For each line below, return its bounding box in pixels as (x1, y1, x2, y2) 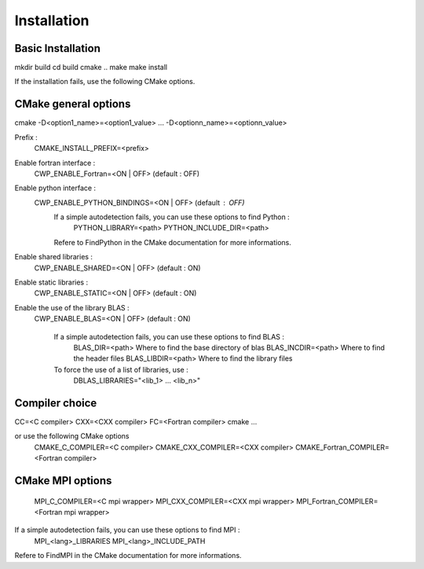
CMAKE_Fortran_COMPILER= (294, 442, 390, 452)
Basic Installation (14, 42, 101, 55)
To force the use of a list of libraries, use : (53, 365, 188, 374)
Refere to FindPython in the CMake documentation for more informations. (53, 237, 292, 247)
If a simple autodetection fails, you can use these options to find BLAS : (53, 332, 285, 341)
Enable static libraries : (14, 277, 89, 287)
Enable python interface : (14, 183, 97, 193)
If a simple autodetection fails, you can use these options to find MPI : (14, 525, 240, 534)
